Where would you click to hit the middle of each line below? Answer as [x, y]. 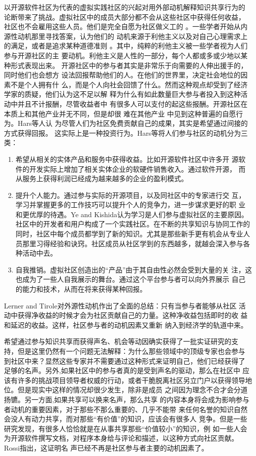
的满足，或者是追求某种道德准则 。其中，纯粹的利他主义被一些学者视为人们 [126, 46]
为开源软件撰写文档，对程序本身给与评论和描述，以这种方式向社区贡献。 [121, 438]
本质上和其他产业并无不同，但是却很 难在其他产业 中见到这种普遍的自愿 [120, 113]
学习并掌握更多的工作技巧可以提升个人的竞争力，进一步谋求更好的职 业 [130, 205]
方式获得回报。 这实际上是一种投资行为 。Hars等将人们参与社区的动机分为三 [126, 133]
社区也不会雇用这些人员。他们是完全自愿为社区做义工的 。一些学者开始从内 [126, 26]
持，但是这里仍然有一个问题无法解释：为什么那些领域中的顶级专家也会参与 [125, 351]
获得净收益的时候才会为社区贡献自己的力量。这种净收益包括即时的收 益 [132, 315]
